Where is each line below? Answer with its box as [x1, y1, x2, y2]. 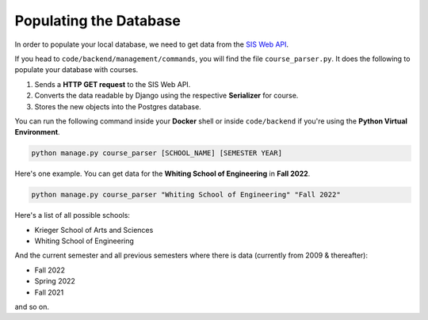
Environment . [14, 128, 60, 137]
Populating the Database [14, 12, 182, 29]
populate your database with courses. [14, 65, 139, 74]
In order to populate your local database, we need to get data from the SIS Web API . [14, 40, 289, 49]
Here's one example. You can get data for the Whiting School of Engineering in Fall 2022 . [14, 169, 311, 178]
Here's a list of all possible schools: [14, 211, 131, 220]
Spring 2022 [34, 276, 75, 286]
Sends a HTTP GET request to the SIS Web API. [34, 79, 191, 89]
